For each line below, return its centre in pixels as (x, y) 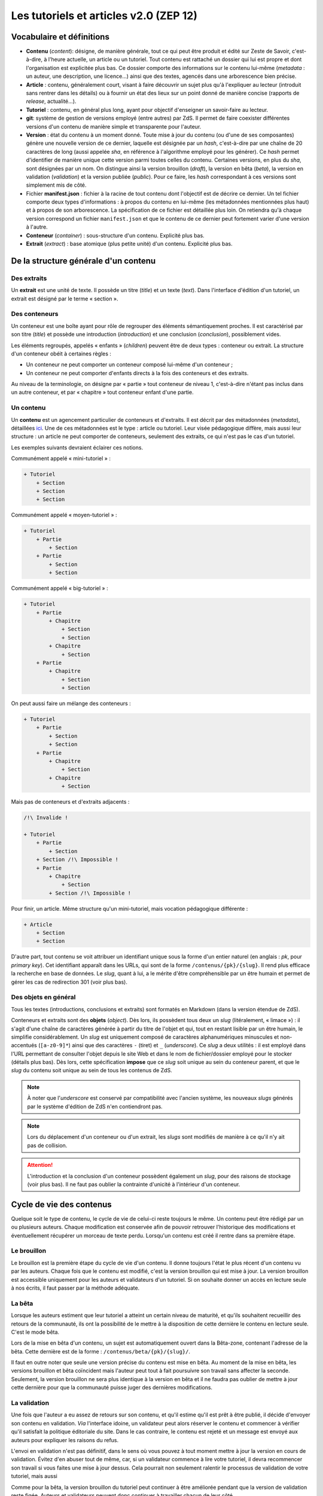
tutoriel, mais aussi (34, 1476)
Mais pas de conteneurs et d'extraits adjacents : (70, 802)
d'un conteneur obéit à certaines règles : (61, 354)
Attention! (40, 1165)
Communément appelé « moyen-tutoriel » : (64, 515)
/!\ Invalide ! (46, 818)
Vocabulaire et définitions (60, 37)
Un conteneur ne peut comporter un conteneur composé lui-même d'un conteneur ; (129, 364)
